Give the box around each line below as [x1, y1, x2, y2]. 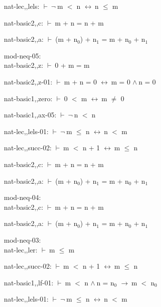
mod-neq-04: [4, 192, 41, 202]
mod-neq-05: [4, 50, 41, 60]
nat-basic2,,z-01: [4, 76, 52, 86]
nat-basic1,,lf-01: [4, 277, 53, 287]
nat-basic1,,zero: [4, 93, 52, 103]
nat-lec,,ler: [4, 244, 38, 254]
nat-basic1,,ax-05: [4, 110, 57, 120]
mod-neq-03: [4, 234, 41, 245]
